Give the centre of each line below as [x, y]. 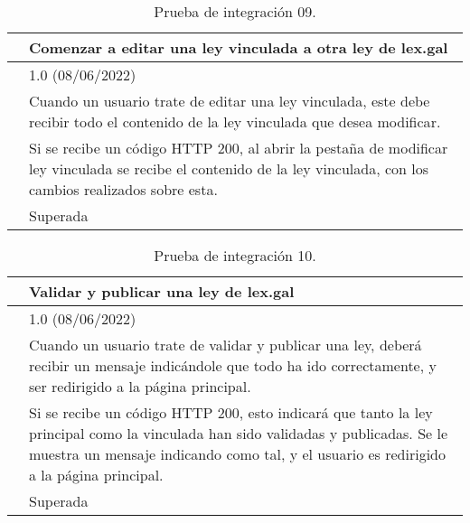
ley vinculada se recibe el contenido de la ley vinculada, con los [229, 168]
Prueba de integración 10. [235, 255]
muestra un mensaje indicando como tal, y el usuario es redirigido [237, 454]
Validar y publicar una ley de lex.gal [162, 291]
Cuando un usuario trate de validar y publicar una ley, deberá [226, 345]
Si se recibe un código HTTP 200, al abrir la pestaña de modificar [239, 148]
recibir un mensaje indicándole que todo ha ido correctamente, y [233, 365]
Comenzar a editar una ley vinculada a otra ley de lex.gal [239, 47]
